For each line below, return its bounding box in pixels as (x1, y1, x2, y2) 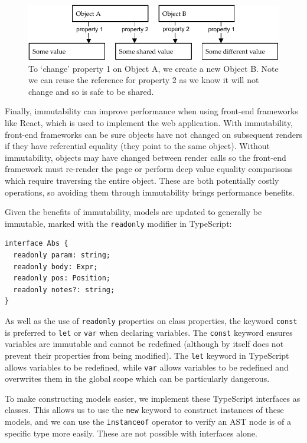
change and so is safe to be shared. (28, 85, 154, 97)
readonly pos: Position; (13, 274, 110, 283)
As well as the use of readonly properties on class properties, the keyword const (5, 315, 298, 327)
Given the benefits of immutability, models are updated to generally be (5, 206, 262, 218)
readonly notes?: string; (13, 285, 115, 294)
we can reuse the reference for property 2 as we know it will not (28, 74, 259, 86)
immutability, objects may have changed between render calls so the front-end (5, 151, 286, 163)
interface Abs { (5, 239, 68, 248)
